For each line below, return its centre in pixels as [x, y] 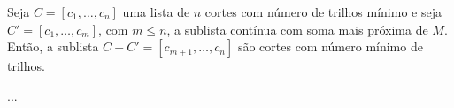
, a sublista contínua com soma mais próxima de [297, 29]
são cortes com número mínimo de [330, 46]
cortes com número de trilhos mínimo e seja [323, 12]
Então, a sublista [53, 46]
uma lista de [156, 12]
